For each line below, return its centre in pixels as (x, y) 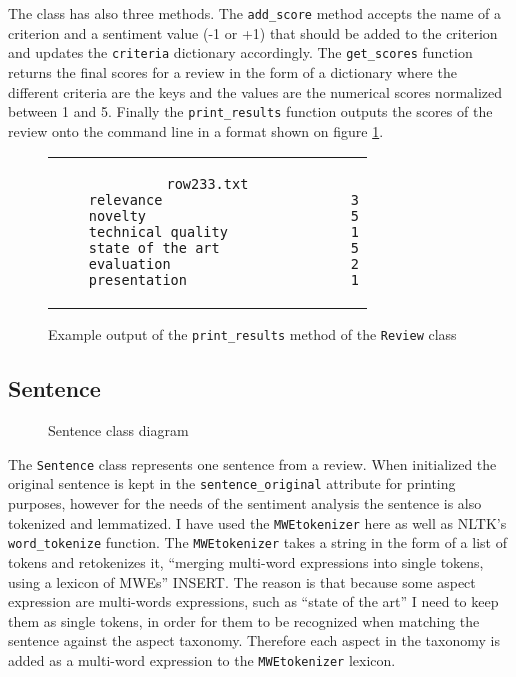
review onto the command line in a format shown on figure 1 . (196, 130)
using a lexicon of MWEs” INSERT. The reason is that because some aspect (242, 581)
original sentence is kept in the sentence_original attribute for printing (232, 483)
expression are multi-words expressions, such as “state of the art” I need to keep (253, 601)
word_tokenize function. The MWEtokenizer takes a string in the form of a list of (257, 542)
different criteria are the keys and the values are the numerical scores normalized (255, 91)
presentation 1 (223, 280)
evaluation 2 (223, 264)
